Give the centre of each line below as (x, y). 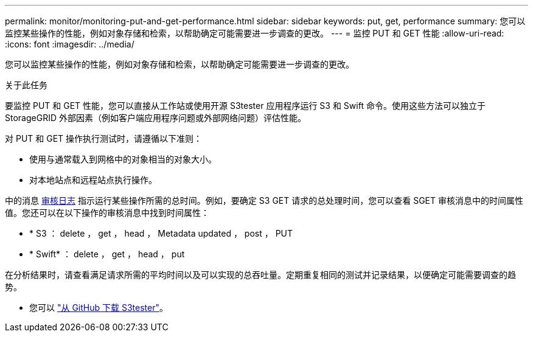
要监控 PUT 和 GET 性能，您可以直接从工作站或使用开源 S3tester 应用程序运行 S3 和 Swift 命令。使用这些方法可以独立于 (245, 106)
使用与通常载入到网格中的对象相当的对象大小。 (123, 159)
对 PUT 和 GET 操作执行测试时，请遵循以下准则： (104, 138)
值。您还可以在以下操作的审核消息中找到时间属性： (107, 213)
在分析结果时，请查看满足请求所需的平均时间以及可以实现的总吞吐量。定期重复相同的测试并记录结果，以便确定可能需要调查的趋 (260, 275)
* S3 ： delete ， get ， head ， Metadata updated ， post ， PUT (161, 233)
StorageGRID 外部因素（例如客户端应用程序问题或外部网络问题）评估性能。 (155, 118)
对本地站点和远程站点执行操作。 (93, 180)
